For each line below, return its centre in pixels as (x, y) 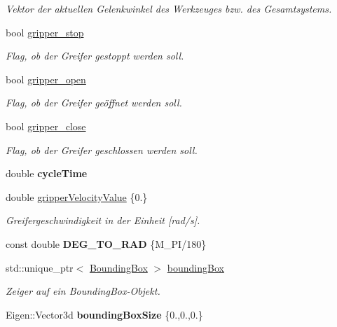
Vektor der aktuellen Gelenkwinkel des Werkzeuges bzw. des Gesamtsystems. (169, 8)
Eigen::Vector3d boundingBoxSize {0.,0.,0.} (104, 314)
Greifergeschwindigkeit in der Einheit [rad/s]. (103, 220)
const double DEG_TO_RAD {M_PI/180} (106, 243)
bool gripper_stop (45, 32)
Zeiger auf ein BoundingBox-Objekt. (83, 291)
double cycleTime (47, 173)
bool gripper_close (46, 126)
